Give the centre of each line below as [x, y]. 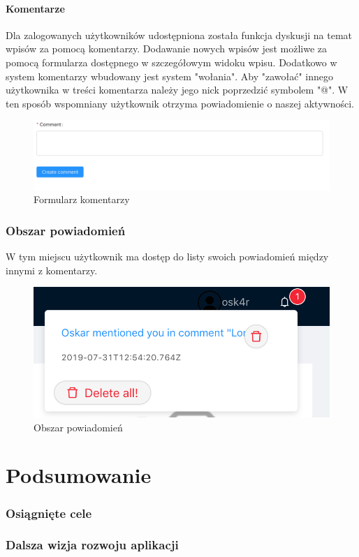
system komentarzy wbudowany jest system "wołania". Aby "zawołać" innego [169, 76]
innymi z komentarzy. [52, 270]
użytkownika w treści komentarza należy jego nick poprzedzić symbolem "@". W [177, 90]
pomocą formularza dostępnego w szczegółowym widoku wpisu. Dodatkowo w [171, 62]
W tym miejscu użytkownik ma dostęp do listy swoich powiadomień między [167, 257]
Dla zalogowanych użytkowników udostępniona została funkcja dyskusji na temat [179, 35]
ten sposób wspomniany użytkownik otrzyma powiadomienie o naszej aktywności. [180, 103]
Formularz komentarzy [82, 199]
